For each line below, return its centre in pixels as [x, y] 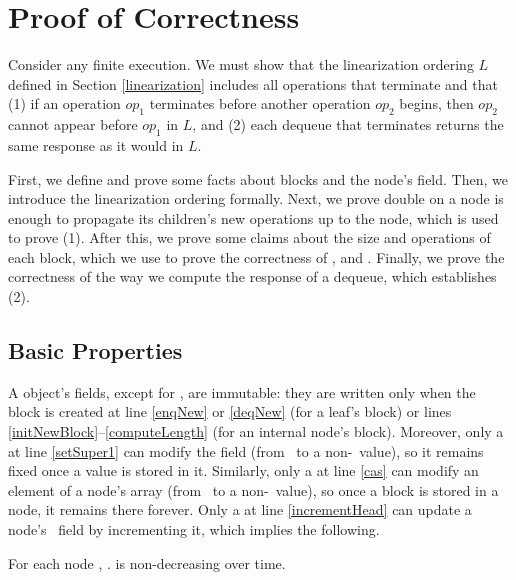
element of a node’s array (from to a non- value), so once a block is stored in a [253, 489]
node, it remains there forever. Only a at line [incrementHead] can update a [240, 509]
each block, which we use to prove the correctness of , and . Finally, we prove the [256, 256]
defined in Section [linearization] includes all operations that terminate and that [253, 83]
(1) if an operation [64, 103]
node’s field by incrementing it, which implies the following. [194, 529]
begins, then [436, 103]
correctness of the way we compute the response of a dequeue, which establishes [252, 276]
